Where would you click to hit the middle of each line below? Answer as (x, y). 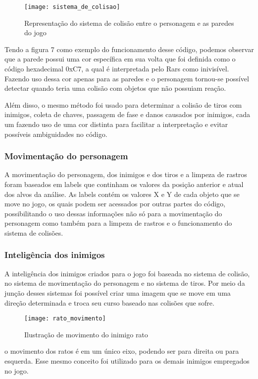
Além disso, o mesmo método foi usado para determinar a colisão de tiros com (123, 104)
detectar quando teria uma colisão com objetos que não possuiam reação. (115, 88)
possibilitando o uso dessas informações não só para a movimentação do (113, 213)
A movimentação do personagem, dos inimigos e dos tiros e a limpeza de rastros (126, 174)
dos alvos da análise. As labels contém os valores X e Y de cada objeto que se (122, 194)
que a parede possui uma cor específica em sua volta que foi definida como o (120, 59)
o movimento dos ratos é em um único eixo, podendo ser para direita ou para (122, 351)
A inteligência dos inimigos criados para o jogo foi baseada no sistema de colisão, (127, 273)
